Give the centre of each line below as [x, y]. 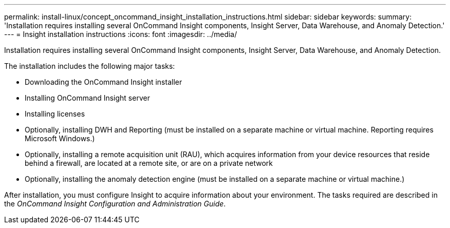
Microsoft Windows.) [60, 138]
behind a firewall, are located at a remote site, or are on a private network [149, 163]
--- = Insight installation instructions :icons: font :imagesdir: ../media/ [121, 34]
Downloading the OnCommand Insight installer [104, 82]
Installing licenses [55, 114]
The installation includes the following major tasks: [90, 66]
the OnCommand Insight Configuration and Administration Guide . [115, 204]
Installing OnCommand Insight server [87, 98]
